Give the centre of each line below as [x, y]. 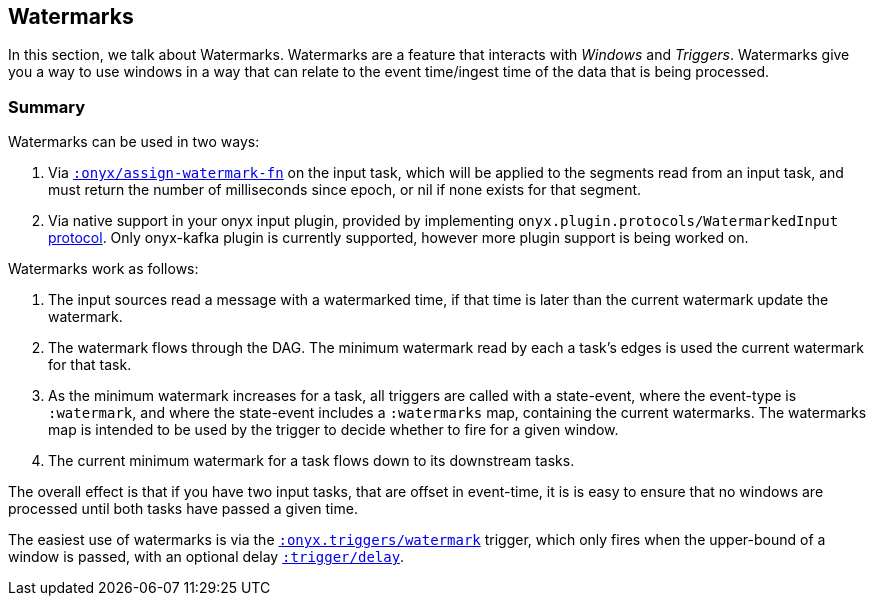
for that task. [90, 365]
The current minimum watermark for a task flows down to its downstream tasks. [311, 461]
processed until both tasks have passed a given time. [183, 509]
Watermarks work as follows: [103, 269]
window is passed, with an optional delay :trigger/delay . [206, 557]
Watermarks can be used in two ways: [134, 142]
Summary [47, 106]
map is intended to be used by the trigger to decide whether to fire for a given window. [333, 430]
